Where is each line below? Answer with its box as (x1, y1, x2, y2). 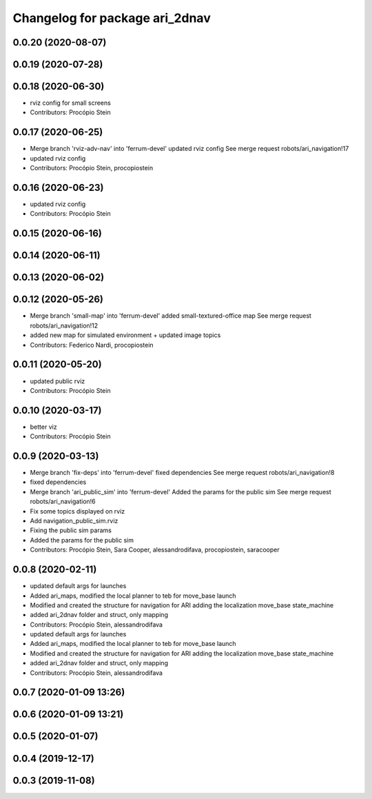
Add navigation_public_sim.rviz (30, 517, 118, 525)
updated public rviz (30, 376, 85, 385)
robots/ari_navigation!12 (30, 321, 99, 330)
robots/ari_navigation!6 (30, 497, 96, 506)
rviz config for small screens (30, 99, 112, 107)
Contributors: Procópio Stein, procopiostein (30, 164, 154, 172)
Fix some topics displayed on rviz (30, 507, 125, 515)
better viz (30, 423, 58, 431)
